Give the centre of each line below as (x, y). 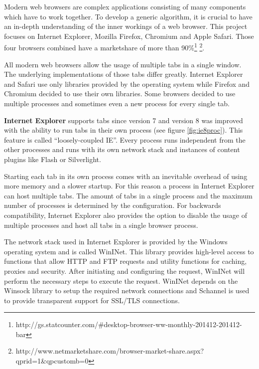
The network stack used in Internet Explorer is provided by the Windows (116, 242)
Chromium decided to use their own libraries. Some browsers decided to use (120, 93)
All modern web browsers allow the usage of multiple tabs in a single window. (123, 64)
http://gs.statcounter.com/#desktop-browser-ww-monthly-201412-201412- (129, 324)
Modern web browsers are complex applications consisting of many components (125, 6)
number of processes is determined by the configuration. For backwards (113, 205)
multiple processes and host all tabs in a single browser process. (101, 225)
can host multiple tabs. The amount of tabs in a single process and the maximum (129, 195)
